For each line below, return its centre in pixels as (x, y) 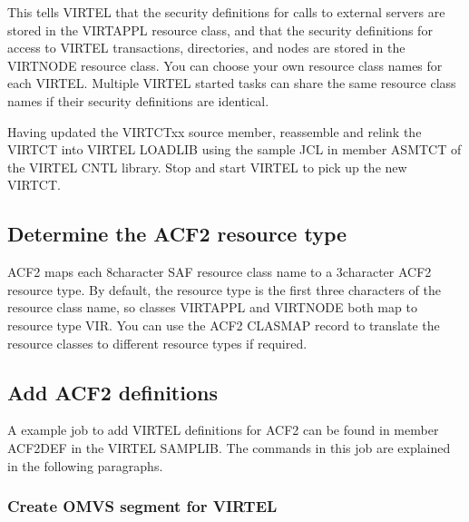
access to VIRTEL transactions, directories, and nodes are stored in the (206, 48)
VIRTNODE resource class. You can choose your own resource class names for (225, 65)
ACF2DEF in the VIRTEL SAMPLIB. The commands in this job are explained (229, 447)
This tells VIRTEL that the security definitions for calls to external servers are (226, 12)
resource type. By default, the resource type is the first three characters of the (225, 289)
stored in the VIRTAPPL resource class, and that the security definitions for (220, 30)
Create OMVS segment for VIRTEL (142, 506)
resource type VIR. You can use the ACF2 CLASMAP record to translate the (224, 325)
